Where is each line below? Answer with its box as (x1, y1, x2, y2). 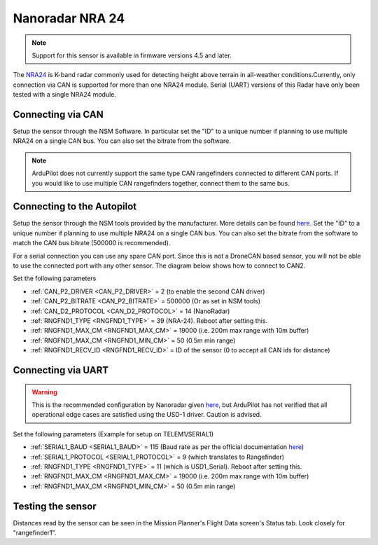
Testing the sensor (13, 500, 97, 512)
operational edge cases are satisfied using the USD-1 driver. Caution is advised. (31, 411, 262, 419)
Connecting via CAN (13, 109, 104, 120)
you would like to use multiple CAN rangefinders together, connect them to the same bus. (31, 179, 290, 187)
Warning (31, 387, 57, 396)
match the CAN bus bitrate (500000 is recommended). (13, 239, 171, 247)
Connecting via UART (13, 364, 109, 376)
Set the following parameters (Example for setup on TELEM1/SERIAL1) (13, 429, 214, 438)
